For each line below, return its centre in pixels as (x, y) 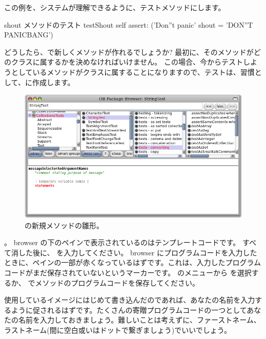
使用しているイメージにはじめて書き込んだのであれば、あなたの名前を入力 (130, 300)
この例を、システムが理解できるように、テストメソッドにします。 (115, 7)
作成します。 (53, 82)
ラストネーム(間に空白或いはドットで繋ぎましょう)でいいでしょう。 (118, 330)
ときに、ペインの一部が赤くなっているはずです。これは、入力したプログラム (133, 262)
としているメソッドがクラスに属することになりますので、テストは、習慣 (133, 72)
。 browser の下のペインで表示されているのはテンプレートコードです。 (122, 242)
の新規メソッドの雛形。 (64, 225)
